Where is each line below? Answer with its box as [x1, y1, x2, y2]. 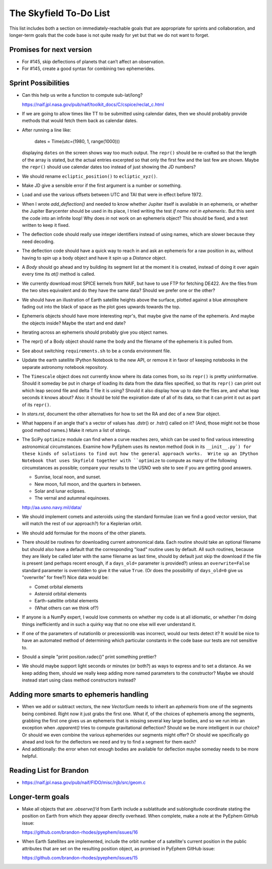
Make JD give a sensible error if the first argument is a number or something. [22, 182, 182, 189]
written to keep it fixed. [22, 222, 70, 228]
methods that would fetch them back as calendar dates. [22, 117, 138, 123]
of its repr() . [22, 401, 51, 408]
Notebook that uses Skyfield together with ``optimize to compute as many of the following [22, 458, 237, 464]
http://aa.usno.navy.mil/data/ [22, 504, 82, 510]
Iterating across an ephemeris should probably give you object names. [22, 329, 168, 335]
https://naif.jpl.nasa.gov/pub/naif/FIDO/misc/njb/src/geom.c [22, 779, 146, 785]
